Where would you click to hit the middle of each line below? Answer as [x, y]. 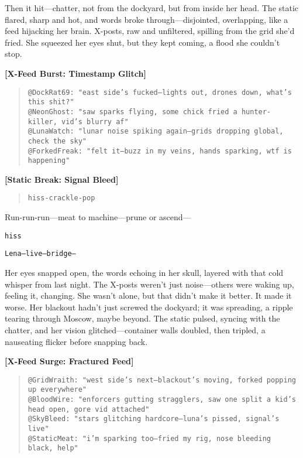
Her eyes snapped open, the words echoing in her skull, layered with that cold [144, 272]
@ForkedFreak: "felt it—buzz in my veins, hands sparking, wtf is [160, 151]
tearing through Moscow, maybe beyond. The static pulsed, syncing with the [142, 318]
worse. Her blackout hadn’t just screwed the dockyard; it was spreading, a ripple [149, 307]
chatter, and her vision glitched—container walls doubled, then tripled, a [135, 329]
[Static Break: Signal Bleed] [62, 179]
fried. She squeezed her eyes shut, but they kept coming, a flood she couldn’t [142, 42]
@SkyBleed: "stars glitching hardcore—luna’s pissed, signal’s [154, 419]
